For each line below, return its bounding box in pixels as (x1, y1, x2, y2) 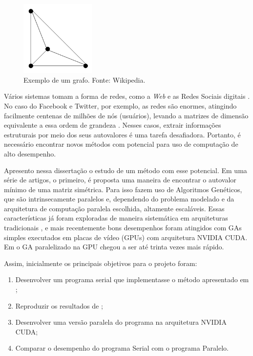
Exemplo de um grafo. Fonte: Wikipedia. (23, 74, 146, 85)
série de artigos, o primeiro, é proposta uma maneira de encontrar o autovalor (4, 175, 236, 185)
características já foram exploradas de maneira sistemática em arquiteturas (4, 213, 228, 223)
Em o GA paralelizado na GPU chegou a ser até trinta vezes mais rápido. (4, 242, 224, 252)
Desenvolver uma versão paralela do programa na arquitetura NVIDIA (15, 317, 227, 327)
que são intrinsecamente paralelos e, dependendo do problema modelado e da (4, 194, 234, 204)
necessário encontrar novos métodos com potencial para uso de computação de (4, 139, 238, 149)
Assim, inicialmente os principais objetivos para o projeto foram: (4, 258, 197, 268)
